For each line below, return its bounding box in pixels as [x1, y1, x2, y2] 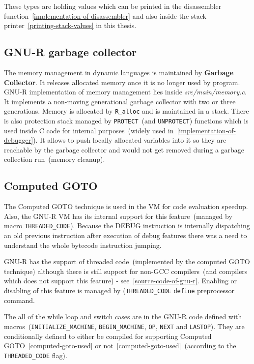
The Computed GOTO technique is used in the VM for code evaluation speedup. [4, 201, 248, 212]
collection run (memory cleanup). [4, 154, 105, 164]
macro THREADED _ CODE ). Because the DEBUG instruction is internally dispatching [4, 220, 250, 231]
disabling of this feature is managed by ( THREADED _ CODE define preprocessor [4, 285, 235, 296]
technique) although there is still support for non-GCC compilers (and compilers [4, 266, 248, 276]
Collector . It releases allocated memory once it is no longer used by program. [4, 77, 240, 87]
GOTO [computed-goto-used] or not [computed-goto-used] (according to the [4, 340, 236, 351]
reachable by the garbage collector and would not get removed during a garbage [4, 144, 245, 154]
